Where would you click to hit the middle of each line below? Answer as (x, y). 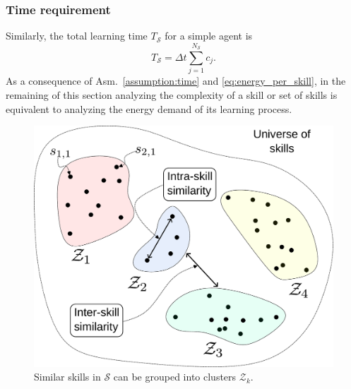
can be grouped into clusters (175, 377)
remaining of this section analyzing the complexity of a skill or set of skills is (172, 94)
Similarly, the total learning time (77, 36)
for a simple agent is (209, 36)
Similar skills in (67, 377)
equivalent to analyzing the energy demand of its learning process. (149, 108)
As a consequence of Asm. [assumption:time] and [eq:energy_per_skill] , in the (176, 81)
